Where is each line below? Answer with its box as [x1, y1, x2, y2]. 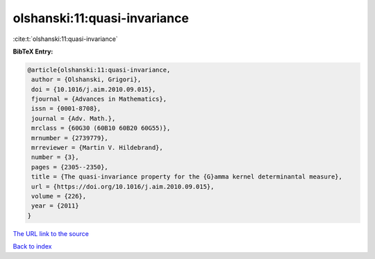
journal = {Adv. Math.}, [31, 115, 116, 122]
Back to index [12, 242, 52, 251]
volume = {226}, [31, 192, 87, 200]
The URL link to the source [12, 229, 90, 237]
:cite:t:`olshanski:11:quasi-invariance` [12, 35, 118, 43]
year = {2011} [31, 202, 79, 210]
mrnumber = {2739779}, [31, 134, 109, 142]
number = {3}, [31, 153, 79, 161]
